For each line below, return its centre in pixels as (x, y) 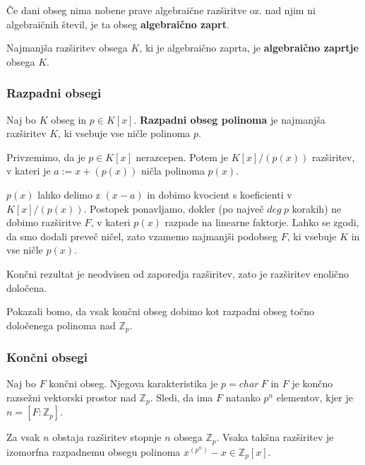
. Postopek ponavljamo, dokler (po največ (174, 208)
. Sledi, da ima (181, 397)
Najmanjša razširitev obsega (67, 48)
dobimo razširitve (44, 222)
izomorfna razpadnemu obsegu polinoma (94, 451)
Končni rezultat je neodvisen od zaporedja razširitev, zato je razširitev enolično (178, 273)
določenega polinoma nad (61, 325)
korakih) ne (317, 208)
